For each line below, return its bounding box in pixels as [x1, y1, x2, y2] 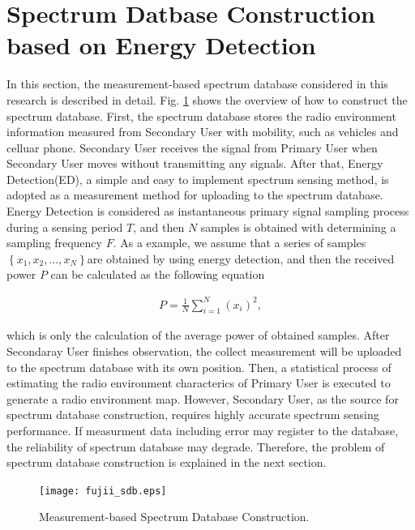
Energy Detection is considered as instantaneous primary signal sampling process [6, 203, 409, 220]
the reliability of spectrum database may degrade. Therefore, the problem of [6, 438, 385, 455]
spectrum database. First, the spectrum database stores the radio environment [6, 107, 396, 124]
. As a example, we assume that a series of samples [113, 234, 366, 251]
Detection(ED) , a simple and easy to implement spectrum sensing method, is [6, 170, 389, 187]
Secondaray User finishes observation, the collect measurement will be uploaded [6, 342, 402, 359]
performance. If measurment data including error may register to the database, [6, 421, 399, 438]
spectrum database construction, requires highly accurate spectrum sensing [6, 406, 379, 423]
